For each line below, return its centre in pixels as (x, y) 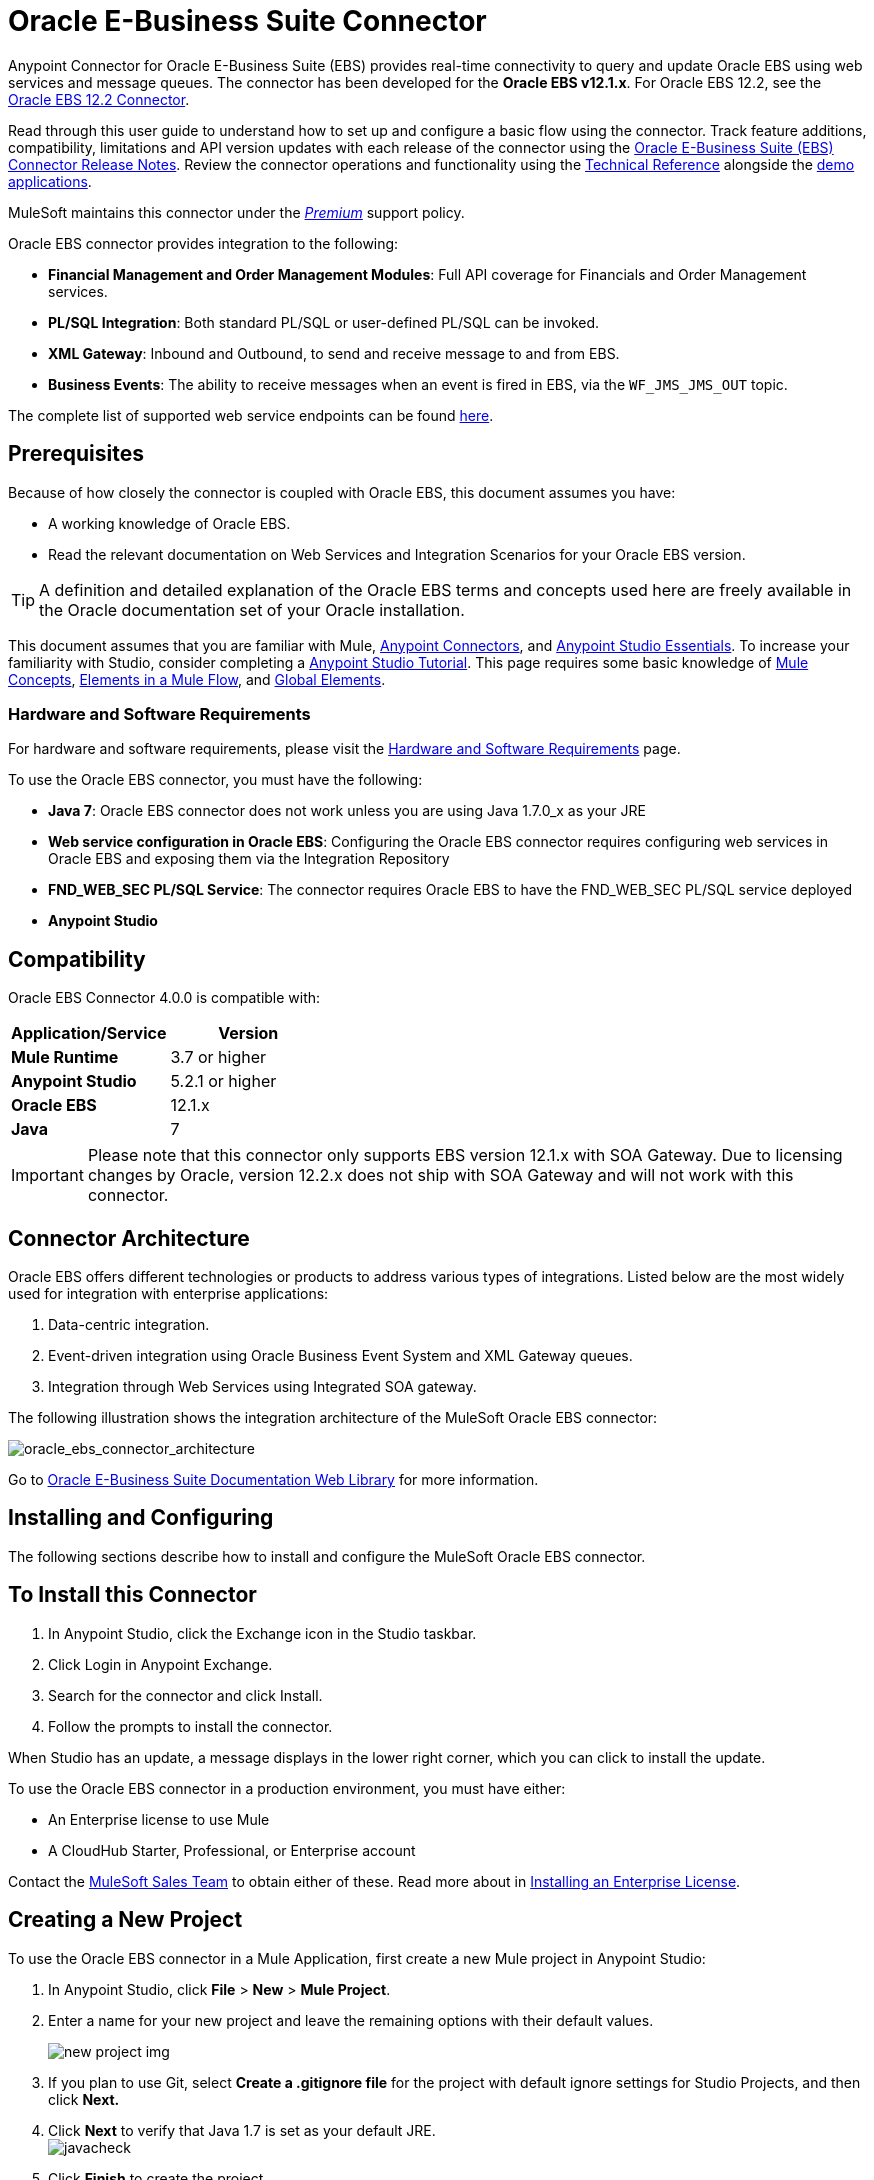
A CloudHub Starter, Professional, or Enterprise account (232, 1850)
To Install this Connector (132, 1595)
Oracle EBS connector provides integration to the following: (203, 243)
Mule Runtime (65, 1057)
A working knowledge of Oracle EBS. (169, 523)
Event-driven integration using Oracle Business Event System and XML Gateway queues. (340, 1356)
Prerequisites (76, 454)
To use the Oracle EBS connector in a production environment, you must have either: (287, 1788)
